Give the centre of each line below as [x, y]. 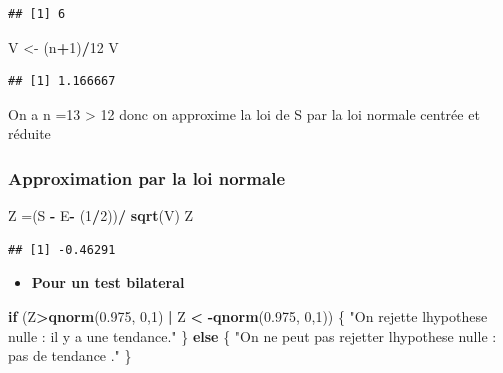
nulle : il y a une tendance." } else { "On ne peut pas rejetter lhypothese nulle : [252, 335]
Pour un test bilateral [108, 282]
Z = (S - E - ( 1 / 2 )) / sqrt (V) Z [101, 215]
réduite [29, 133]
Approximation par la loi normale [147, 177]
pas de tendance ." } [70, 355]
